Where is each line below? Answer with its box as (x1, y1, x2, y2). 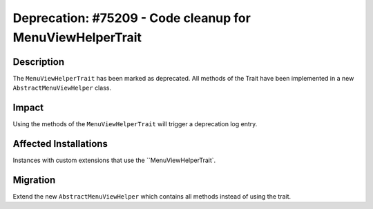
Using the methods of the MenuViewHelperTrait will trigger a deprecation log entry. (12, 120, 258, 128)
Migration (12, 174, 56, 186)
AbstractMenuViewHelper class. (12, 83, 112, 92)
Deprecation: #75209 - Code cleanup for (12, 10, 251, 26)
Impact (12, 102, 44, 114)
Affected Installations (12, 138, 108, 150)
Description (12, 56, 65, 68)
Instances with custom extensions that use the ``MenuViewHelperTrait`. (12, 156, 216, 165)
